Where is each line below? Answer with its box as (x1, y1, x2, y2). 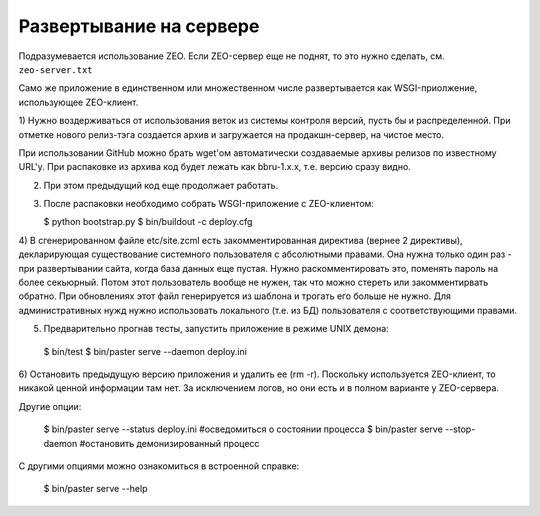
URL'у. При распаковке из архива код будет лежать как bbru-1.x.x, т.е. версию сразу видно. (18, 161, 412, 173)
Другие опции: (18, 400, 82, 412)
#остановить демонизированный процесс (79, 437, 260, 449)
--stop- (445, 423, 476, 435)
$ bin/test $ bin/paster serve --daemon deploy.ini (43, 345, 247, 357)
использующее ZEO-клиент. (18, 96, 139, 108)
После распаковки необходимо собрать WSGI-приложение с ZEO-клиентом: (43, 198, 375, 210)
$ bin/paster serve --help (43, 483, 148, 495)
